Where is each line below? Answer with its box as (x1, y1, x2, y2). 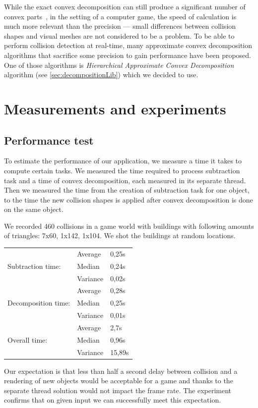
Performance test (4, 132, 94, 148)
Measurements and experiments (4, 98, 226, 118)
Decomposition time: (7, 298, 70, 308)
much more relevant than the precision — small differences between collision (4, 21, 236, 31)
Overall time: (7, 334, 48, 345)
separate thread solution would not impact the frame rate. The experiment (4, 385, 232, 395)
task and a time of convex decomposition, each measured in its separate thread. (4, 175, 246, 185)
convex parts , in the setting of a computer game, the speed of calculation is (4, 11, 237, 21)
